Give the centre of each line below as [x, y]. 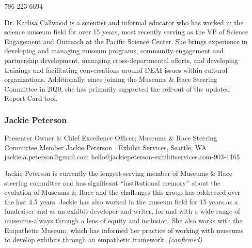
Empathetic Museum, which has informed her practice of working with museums [124, 230]
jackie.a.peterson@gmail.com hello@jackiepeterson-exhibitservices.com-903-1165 [122, 157]
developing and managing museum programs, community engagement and [114, 51]
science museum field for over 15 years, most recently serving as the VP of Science [126, 32]
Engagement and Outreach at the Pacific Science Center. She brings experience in [126, 41]
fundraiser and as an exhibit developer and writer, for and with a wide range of [122, 211]
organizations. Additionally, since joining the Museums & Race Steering [111, 79]
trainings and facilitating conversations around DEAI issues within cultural [116, 70]
